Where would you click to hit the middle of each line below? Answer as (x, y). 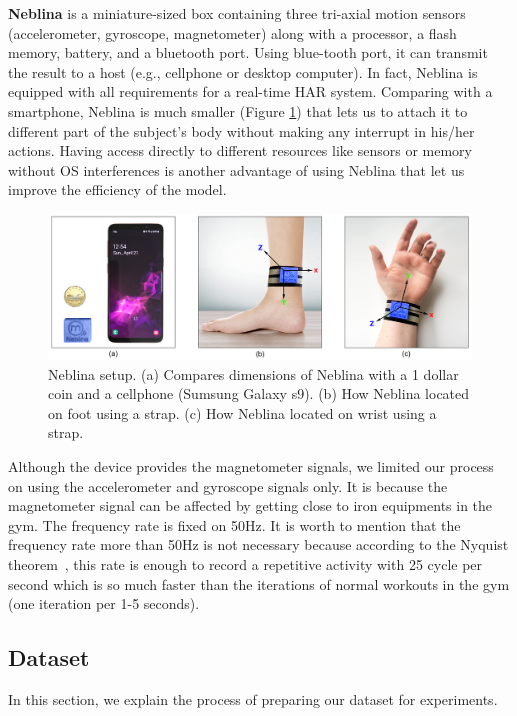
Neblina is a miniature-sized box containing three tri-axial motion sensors (237, 13)
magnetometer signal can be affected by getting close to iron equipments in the (250, 505)
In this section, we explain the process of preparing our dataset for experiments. (253, 699)
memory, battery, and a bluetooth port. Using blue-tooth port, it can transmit (248, 52)
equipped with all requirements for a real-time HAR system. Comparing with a (250, 91)
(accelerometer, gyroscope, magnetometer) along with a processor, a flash (232, 32)
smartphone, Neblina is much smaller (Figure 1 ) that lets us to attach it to (238, 110)
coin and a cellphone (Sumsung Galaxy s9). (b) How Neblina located (259, 393)
